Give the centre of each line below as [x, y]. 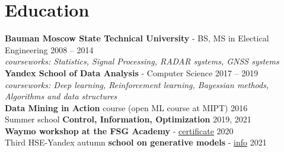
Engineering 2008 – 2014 [49, 49]
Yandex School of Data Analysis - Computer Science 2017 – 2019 [132, 72]
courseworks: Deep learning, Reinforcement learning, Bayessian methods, [137, 84]
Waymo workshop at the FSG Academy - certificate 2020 [119, 130]
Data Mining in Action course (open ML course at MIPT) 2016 [126, 107]
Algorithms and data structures [61, 96]
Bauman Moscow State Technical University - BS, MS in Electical [137, 38]
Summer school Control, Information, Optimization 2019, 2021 [128, 119]
